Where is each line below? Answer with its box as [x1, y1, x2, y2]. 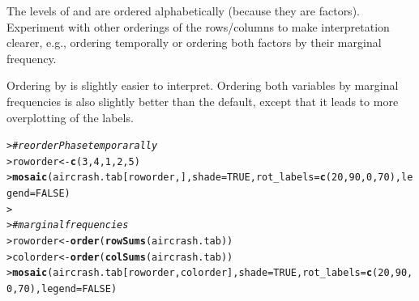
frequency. [6, 49, 57, 66]
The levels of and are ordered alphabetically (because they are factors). [6, 2, 360, 19]
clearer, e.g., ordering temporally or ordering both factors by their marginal [6, 34, 382, 51]
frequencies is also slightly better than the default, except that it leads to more [6, 92, 399, 109]
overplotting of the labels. [6, 108, 134, 125]
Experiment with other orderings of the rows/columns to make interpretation [6, 18, 390, 35]
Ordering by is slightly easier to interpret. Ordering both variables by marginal [6, 77, 399, 94]
